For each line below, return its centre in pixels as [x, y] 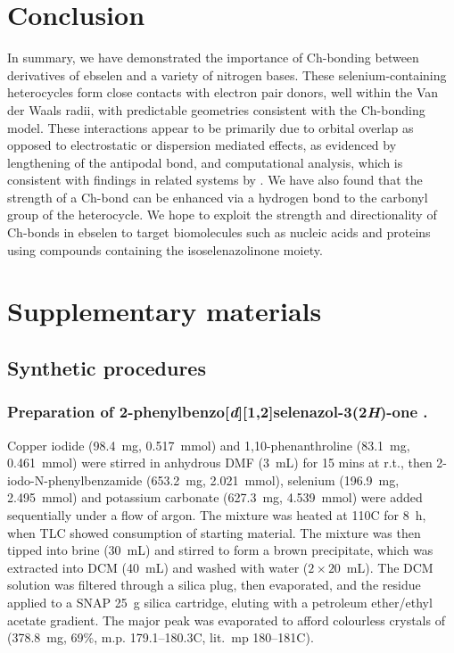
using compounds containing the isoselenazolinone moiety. [165, 249]
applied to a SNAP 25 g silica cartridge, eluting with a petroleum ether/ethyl [220, 602]
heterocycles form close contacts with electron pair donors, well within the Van [223, 92]
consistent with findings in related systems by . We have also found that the [215, 180]
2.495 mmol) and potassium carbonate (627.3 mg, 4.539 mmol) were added [215, 497]
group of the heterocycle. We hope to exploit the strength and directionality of [222, 215]
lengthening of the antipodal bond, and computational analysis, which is [205, 162]
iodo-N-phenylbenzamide [75, 479]
